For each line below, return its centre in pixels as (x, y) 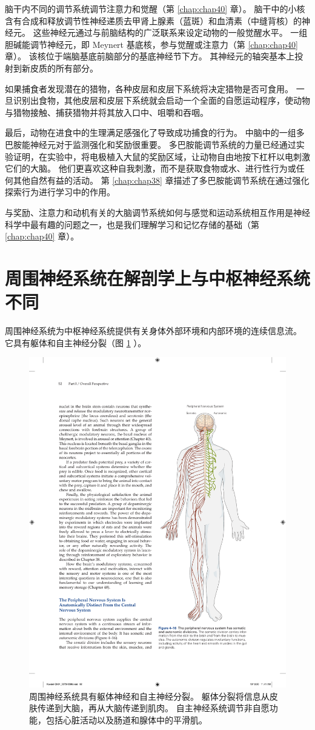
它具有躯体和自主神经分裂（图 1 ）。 (76, 342)
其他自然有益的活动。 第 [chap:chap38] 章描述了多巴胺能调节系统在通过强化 (161, 180)
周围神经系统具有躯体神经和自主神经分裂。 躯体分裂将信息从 (149, 696)
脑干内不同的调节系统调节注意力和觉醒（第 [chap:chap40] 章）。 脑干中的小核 (155, 8)
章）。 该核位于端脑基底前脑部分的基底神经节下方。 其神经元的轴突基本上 (150, 56)
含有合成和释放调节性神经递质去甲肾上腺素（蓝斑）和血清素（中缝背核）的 (153, 20)
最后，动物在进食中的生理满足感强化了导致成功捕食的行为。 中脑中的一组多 (155, 132)
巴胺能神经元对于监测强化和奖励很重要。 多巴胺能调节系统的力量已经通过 (151, 144)
